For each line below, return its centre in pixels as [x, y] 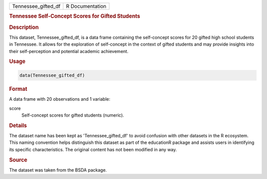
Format [18, 89]
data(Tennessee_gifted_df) [52, 75]
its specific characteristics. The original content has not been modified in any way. [93, 149]
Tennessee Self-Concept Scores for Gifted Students [75, 16]
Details [18, 125]
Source [18, 160]
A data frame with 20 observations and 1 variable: [60, 99]
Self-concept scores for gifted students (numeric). [73, 115]
